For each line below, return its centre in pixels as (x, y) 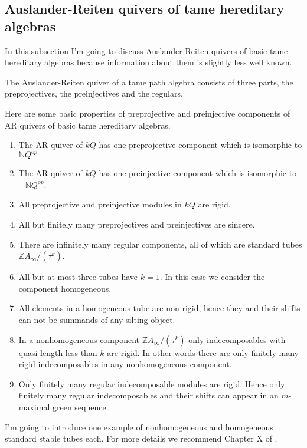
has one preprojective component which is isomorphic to (200, 145)
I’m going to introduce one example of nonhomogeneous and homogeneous (139, 426)
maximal (34, 406)
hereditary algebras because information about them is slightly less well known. (148, 62)
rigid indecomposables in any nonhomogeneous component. (125, 364)
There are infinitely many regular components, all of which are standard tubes (160, 244)
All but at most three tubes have (78, 277)
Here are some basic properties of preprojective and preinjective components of (148, 113)
